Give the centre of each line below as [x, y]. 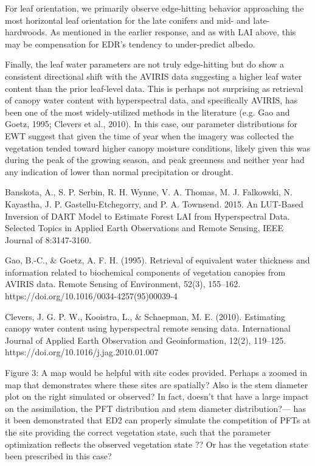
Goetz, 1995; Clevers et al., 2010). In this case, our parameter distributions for [151, 124]
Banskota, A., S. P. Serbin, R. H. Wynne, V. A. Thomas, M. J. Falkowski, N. [149, 192]
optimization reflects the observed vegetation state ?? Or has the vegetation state [157, 444]
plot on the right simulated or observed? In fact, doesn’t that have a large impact [157, 396]
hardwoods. [26, 32]
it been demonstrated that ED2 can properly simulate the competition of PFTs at [158, 420]
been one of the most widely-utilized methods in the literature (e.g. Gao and [147, 112]
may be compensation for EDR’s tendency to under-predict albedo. [130, 43]
